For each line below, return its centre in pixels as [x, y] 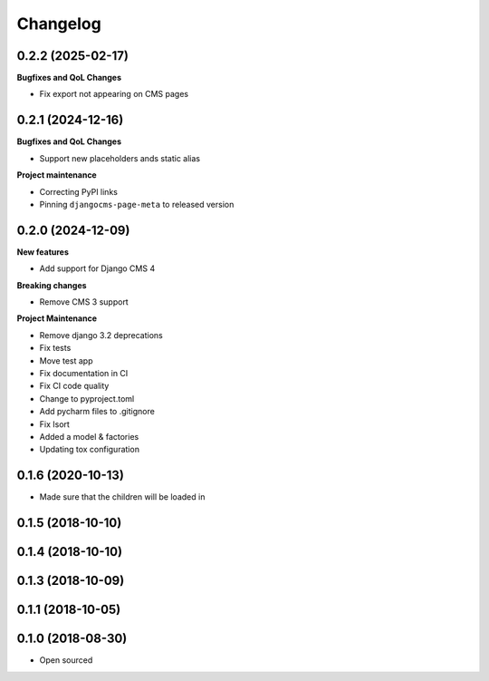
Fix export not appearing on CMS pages [114, 94]
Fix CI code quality [74, 386]
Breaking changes [52, 285]
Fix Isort [54, 424]
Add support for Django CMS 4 [97, 268]
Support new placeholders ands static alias [120, 158]
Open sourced [66, 660]
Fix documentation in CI [84, 373]
